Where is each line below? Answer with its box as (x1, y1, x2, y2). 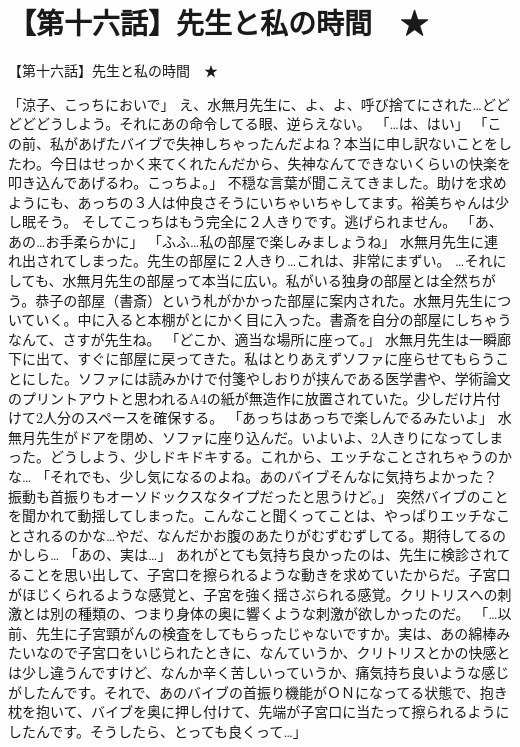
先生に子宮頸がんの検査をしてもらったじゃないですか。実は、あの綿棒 (35, 622, 497, 643)
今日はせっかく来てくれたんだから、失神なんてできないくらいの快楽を (49, 152, 511, 173)
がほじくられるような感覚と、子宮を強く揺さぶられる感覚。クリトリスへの (8, 583, 498, 604)
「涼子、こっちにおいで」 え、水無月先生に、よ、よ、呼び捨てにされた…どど (8, 93, 510, 114)
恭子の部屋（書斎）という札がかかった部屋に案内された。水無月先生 (35, 289, 484, 310)
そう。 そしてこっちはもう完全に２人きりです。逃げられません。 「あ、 (35, 211, 503, 232)
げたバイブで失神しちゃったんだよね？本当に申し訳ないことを (91, 132, 498, 153)
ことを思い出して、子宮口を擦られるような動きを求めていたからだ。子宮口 (21, 563, 511, 584)
